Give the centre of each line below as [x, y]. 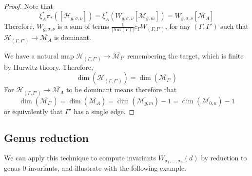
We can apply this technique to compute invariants [80, 158]
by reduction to [224, 158]
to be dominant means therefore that [122, 89]
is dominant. [72, 37]
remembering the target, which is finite [185, 55]
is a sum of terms [83, 26]
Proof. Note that [29, 6]
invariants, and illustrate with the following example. [107, 168]
